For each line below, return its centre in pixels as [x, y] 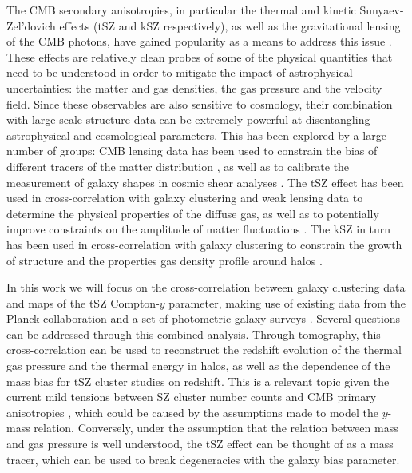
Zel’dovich [31, 25]
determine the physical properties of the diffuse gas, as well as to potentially [193, 213]
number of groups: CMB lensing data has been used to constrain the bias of [192, 151]
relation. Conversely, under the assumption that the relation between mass [216, 428]
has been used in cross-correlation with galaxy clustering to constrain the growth [204, 244]
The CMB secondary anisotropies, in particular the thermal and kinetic [181, 10]
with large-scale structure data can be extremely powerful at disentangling [188, 119]
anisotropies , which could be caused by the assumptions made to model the [192, 412]
